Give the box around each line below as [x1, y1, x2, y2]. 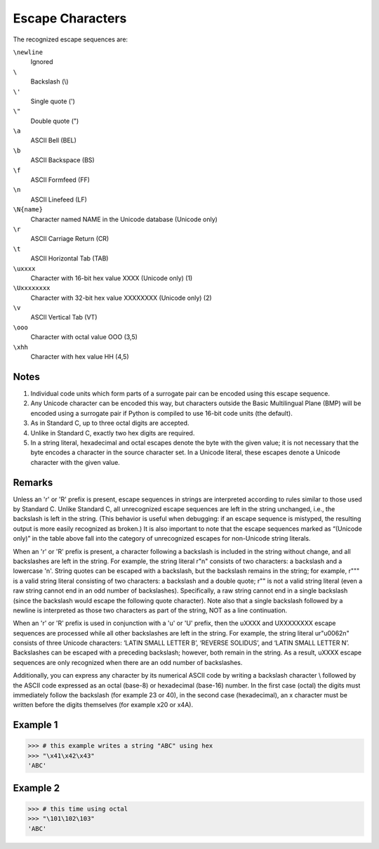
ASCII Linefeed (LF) [30, 195, 88, 204]
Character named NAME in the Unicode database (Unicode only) [30, 215, 218, 223]
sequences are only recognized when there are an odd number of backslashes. [13, 658, 243, 666]
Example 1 [13, 719, 58, 731]
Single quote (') [30, 97, 75, 105]
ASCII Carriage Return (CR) [30, 235, 109, 243]
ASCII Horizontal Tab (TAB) [30, 254, 109, 263]
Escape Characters [13, 11, 127, 26]
